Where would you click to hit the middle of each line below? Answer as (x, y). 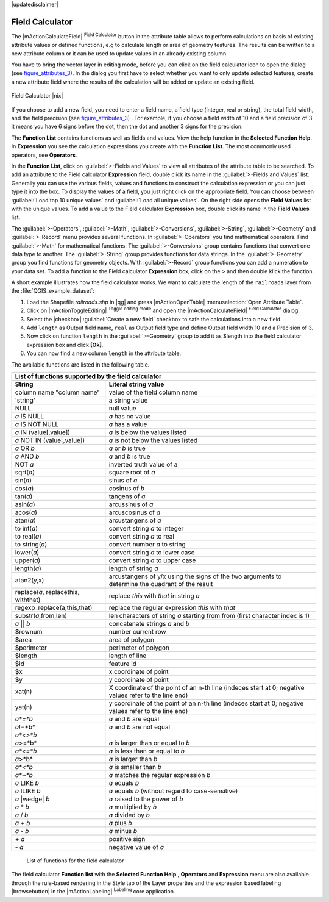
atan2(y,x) (30, 580)
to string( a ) (31, 544)
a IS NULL (30, 416)
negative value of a (136, 847)
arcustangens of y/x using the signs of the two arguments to (195, 576)
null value (122, 408)
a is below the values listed (148, 432)
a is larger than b (133, 759)
